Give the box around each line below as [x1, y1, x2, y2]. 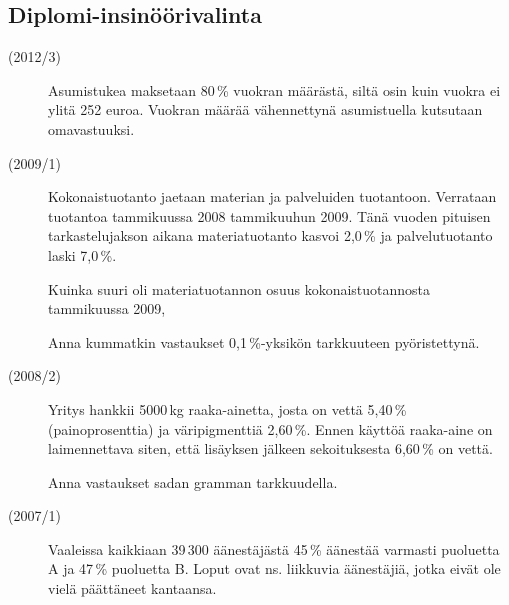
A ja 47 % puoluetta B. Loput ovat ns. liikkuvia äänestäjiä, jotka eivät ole [48, 558, 501, 579]
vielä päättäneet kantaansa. [48, 578, 217, 599]
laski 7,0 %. [48, 244, 117, 265]
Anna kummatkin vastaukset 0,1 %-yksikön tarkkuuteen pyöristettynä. [48, 331, 480, 352]
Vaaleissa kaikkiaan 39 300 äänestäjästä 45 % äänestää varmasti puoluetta [48, 538, 500, 559]
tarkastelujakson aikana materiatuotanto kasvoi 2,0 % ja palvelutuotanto [48, 225, 493, 246]
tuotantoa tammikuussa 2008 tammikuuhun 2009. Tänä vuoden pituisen [48, 205, 491, 226]
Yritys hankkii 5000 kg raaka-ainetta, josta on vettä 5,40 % [48, 398, 407, 419]
